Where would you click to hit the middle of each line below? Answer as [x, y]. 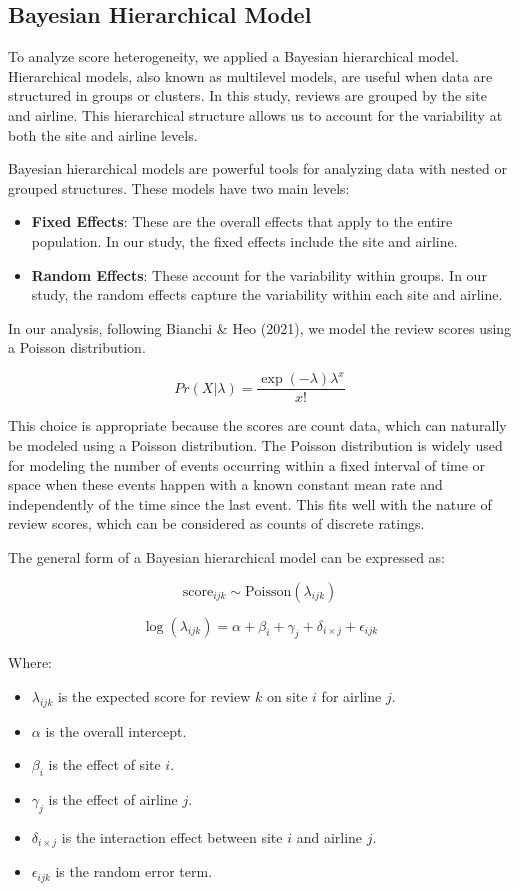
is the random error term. [134, 871]
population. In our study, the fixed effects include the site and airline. [244, 240]
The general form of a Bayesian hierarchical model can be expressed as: [226, 557]
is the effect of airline [113, 799]
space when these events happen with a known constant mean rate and [225, 484]
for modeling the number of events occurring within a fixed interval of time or [247, 464]
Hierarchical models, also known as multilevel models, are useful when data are [250, 75]
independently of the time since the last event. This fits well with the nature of [250, 503]
